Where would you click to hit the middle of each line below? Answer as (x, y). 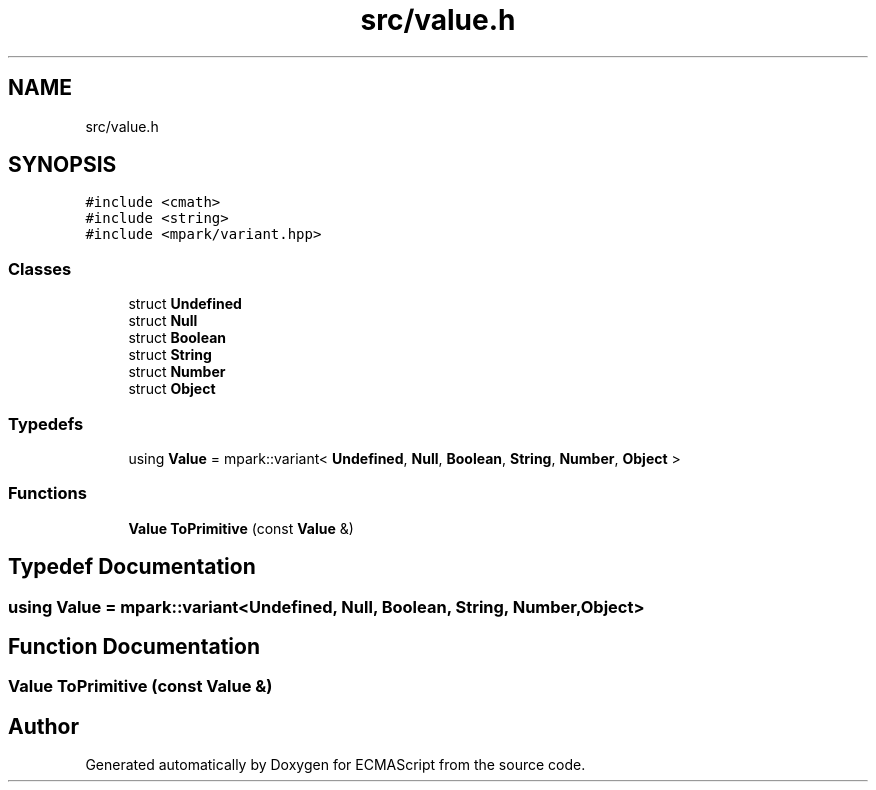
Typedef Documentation (132, 567)
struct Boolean (177, 338)
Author (43, 726)
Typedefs (46, 423)
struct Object (172, 389)
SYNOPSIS (62, 165)
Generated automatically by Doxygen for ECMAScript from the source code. (335, 765)
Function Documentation (134, 646)
